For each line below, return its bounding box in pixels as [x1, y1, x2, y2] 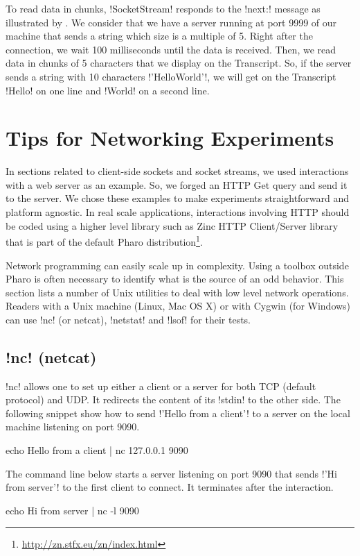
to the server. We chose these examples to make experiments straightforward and [6, 191, 350, 205]
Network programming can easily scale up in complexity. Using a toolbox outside [6, 258, 349, 272]
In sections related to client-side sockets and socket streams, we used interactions [6, 164, 349, 178]
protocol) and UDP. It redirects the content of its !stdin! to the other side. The [6, 392, 341, 407]
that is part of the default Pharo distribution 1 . [6, 233, 203, 248]
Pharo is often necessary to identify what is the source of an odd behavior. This [6, 271, 344, 286]
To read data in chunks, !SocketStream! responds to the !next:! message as [6, 1, 321, 15]
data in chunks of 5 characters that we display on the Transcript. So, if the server [6, 56, 352, 70]
